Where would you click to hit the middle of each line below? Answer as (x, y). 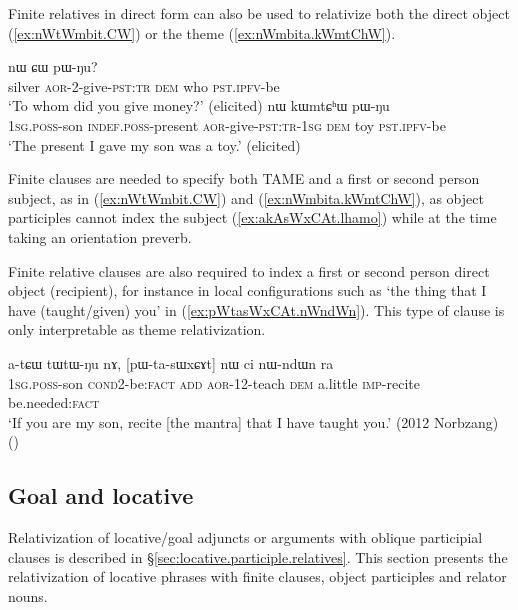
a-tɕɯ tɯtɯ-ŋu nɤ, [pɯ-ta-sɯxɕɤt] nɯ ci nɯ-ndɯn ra (171, 362)
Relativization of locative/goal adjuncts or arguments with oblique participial (245, 537)
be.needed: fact (54, 402)
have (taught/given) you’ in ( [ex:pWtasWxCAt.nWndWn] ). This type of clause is (256, 309)
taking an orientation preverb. (100, 236)
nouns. (28, 595)
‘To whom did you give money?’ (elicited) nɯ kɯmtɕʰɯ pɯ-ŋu (199, 105)
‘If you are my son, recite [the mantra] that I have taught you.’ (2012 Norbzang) (253, 421)
